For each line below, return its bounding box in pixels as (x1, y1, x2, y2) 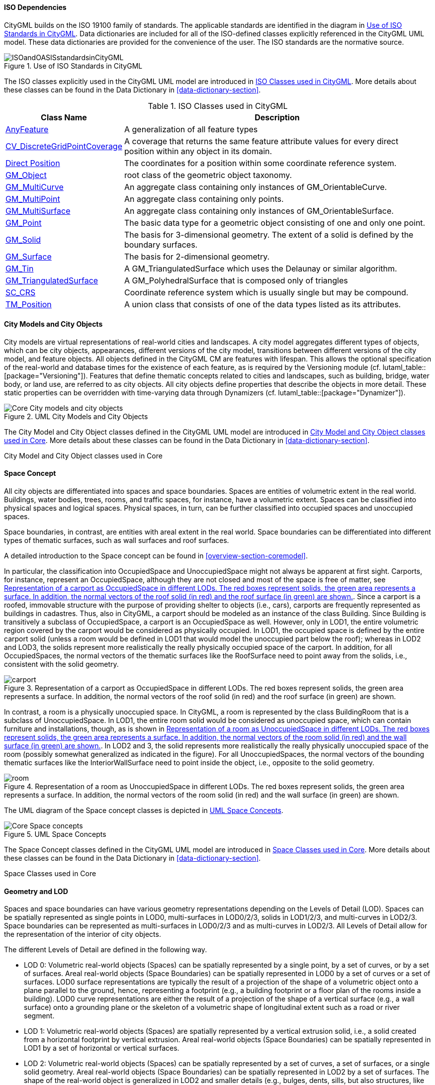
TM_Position (5, 299, 52, 309)
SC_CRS (5, 287, 36, 297)
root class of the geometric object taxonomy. (124, 170, 292, 180)
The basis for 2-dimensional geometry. (124, 251, 270, 262)
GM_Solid (5, 234, 41, 245)
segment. (24, 1011, 55, 1020)
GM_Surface (5, 251, 52, 262)
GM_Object (5, 170, 47, 180)
